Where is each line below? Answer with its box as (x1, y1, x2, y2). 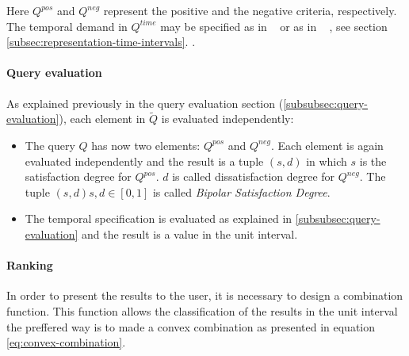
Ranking (6, 257, 53, 274)
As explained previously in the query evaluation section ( (6, 94, 284, 111)
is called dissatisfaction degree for (172, 168, 335, 185)
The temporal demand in (6, 17, 128, 34)
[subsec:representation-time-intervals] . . (6, 33, 196, 50)
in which (306, 152, 347, 169)
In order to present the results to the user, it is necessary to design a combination (6, 287, 403, 304)
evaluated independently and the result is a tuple (25, 152, 264, 169)
